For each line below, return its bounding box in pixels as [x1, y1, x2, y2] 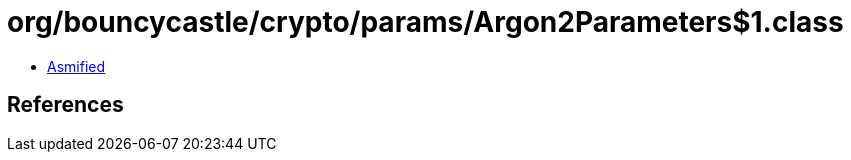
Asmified [47, 57, 106, 75]
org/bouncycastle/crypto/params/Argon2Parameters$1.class [7, 5, 844, 39]
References [7, 92, 124, 118]
